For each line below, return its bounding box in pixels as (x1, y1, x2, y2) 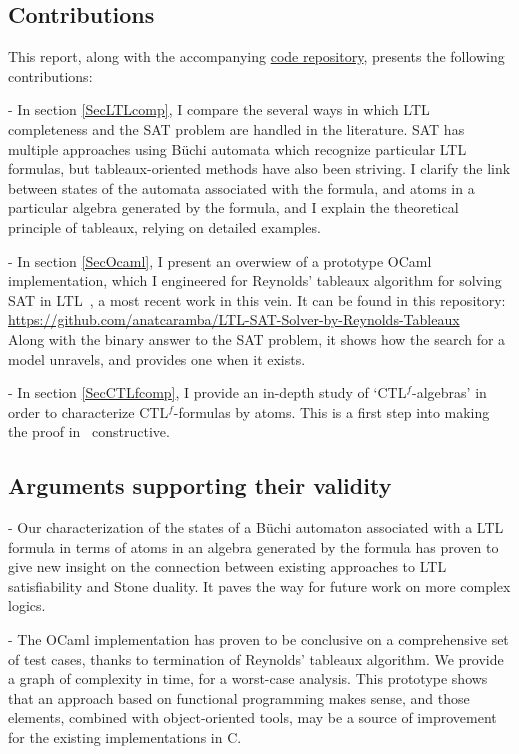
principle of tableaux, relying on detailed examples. (8, 216, 321, 237)
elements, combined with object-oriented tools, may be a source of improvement (8, 707, 497, 728)
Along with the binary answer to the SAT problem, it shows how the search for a (8, 328, 506, 349)
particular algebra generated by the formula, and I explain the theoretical (8, 197, 459, 218)
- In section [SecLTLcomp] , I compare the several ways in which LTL (8, 99, 430, 120)
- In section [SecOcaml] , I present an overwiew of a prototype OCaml (8, 250, 432, 271)
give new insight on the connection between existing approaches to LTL (8, 556, 447, 577)
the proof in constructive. (8, 421, 170, 442)
